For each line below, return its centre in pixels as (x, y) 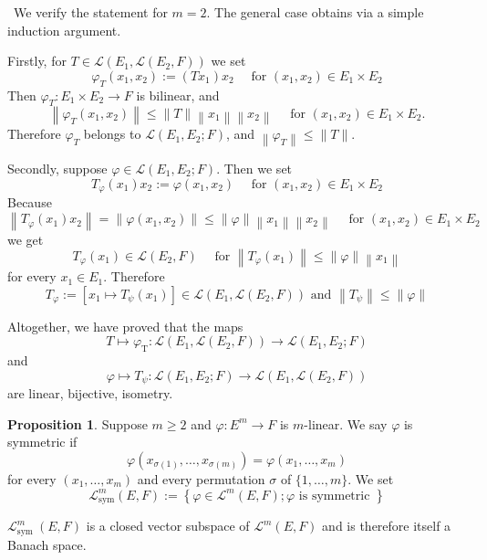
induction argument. (64, 30)
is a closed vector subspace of (168, 526)
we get (26, 239)
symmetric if (42, 442)
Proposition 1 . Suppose (78, 423)
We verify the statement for (90, 12)
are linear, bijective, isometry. (90, 393)
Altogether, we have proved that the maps (125, 326)
